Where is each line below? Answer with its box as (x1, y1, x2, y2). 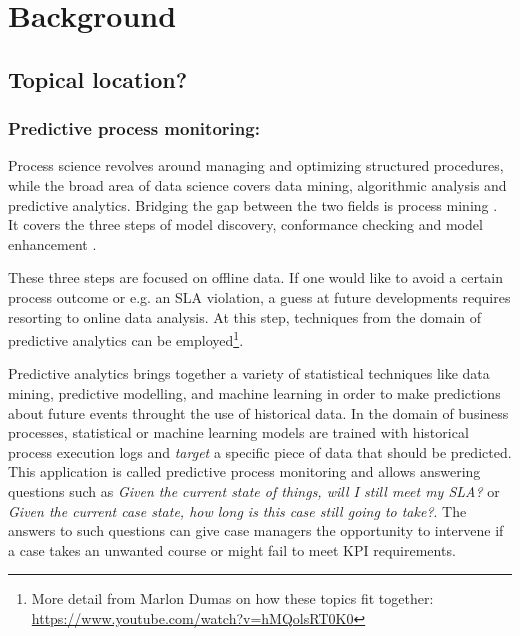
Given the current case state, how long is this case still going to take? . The (8, 500, 467, 521)
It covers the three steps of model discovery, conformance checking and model (8, 214, 483, 235)
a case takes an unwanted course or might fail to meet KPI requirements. (8, 539, 456, 560)
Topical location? (8, 63, 188, 94)
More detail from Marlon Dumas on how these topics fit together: (31, 588, 434, 609)
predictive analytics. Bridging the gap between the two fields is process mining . (8, 194, 498, 215)
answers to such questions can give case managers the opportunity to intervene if (8, 520, 504, 541)
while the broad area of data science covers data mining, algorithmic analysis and (8, 174, 507, 195)
